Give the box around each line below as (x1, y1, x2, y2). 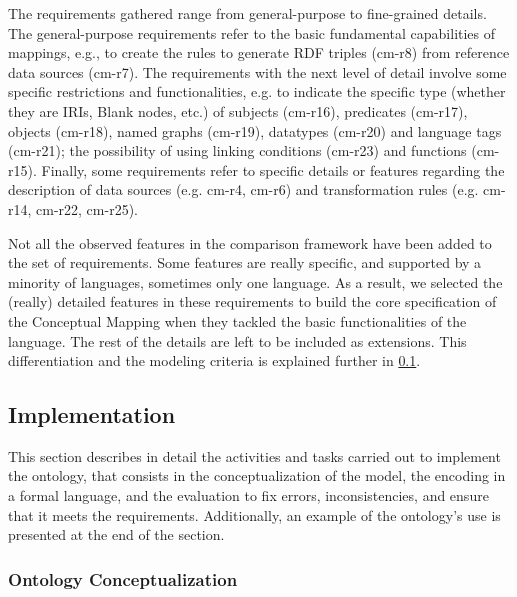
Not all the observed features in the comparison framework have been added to (8, 232, 492, 253)
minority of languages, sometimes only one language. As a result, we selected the (8, 271, 503, 292)
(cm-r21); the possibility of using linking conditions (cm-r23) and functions (8, 140, 467, 161)
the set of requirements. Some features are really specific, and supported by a (8, 252, 482, 273)
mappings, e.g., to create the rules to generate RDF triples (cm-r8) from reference (8, 42, 510, 63)
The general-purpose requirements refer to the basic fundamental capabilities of (8, 22, 496, 43)
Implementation (8, 399, 176, 430)
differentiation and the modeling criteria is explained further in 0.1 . (8, 350, 421, 371)
